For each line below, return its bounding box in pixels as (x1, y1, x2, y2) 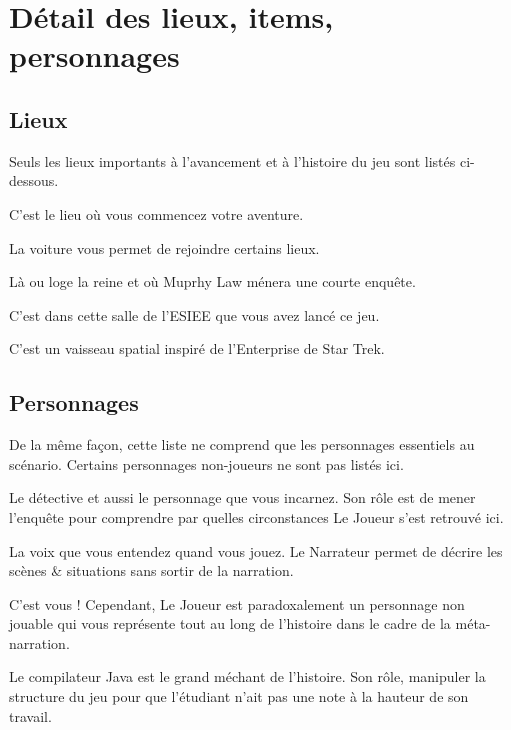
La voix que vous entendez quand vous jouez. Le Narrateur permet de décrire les (9, 540, 503, 561)
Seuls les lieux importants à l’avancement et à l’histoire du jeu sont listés (9, 150, 456, 171)
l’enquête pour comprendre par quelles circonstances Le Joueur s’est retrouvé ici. (9, 506, 504, 527)
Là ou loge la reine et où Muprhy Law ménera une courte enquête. (9, 271, 416, 292)
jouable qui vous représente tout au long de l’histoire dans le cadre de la (9, 613, 451, 634)
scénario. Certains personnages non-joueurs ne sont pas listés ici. (9, 453, 404, 474)
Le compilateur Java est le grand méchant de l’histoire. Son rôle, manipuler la (9, 666, 486, 687)
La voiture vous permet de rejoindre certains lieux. (9, 237, 320, 258)
